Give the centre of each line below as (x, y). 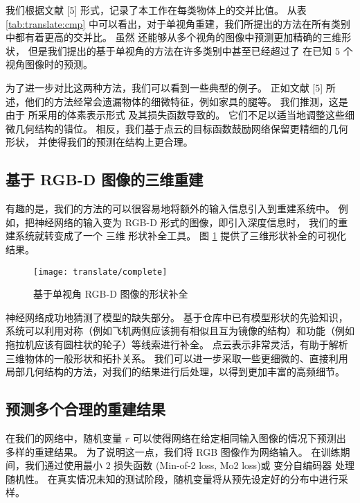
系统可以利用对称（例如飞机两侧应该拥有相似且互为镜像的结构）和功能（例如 (180, 331)
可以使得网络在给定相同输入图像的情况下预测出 (239, 437)
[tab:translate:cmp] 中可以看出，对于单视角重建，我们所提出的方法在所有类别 (178, 23)
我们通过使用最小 (63, 465)
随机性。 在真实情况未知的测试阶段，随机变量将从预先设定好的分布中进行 (172, 478)
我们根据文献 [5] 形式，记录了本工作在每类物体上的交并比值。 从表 (156, 10)
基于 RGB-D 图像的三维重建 (105, 179)
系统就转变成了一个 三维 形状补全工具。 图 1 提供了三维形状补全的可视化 (181, 236)
